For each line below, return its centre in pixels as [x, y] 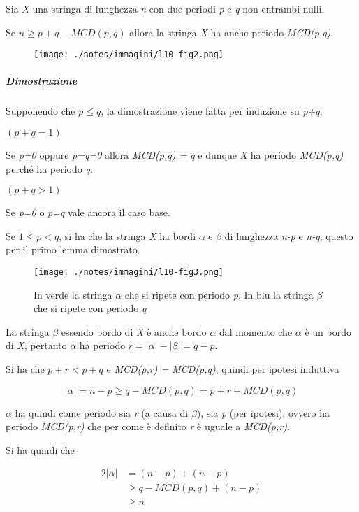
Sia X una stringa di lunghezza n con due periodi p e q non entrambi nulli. [165, 8]
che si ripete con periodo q [90, 308]
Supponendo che [41, 111]
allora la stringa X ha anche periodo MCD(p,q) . [232, 32]
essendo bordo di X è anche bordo [134, 331]
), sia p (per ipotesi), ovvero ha [263, 412]
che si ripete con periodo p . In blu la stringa [219, 294]
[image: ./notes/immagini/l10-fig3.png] [129, 272]
